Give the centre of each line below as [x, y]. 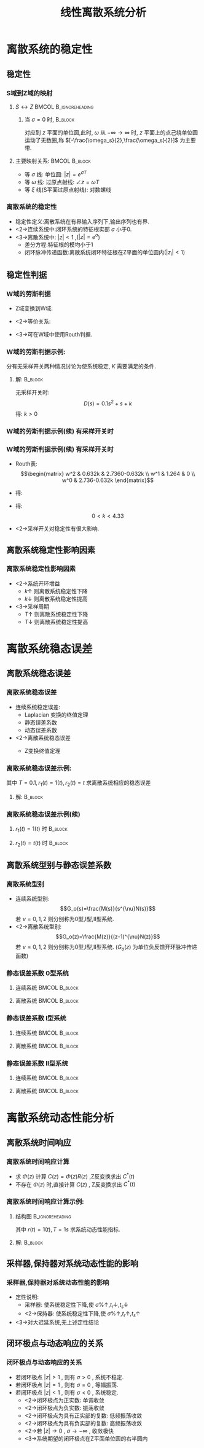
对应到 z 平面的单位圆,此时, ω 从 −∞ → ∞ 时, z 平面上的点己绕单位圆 [111, 132]
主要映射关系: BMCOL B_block [53, 161]
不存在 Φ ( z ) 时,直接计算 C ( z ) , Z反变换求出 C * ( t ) [75, 1184]
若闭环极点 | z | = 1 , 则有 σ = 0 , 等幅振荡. [67, 1385]
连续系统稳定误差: [37, 707]
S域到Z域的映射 [29, 93]
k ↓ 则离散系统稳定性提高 [56, 599]
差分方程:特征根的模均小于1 [59, 245]
